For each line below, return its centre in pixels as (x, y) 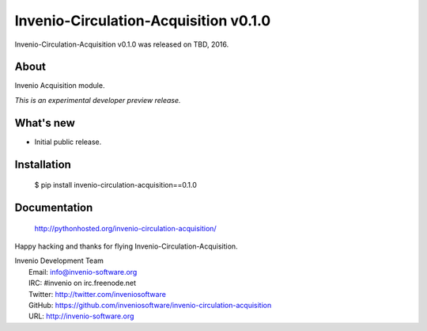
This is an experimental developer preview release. (98, 100)
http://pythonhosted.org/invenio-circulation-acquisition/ (125, 228)
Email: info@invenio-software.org (83, 272)
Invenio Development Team (59, 261)
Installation (43, 164)
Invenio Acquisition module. (60, 86)
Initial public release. (68, 142)
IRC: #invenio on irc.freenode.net (83, 283)
